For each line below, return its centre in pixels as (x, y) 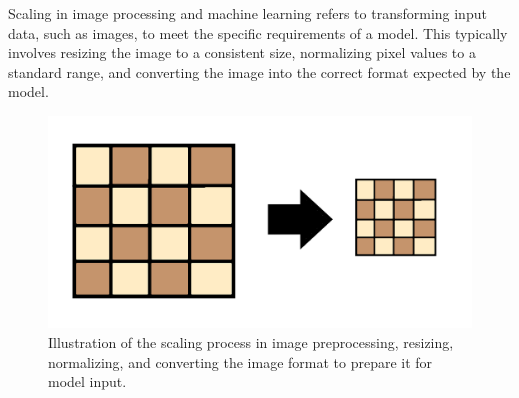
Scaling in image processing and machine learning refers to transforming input (247, 13)
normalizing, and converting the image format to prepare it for (240, 361)
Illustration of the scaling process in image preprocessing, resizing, (251, 341)
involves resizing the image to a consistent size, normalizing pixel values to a (242, 52)
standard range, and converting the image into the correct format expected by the (259, 71)
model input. (87, 381)
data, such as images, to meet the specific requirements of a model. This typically (258, 32)
